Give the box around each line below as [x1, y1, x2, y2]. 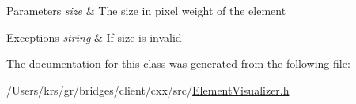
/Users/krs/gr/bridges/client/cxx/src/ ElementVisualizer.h [6, 81, 290, 98]
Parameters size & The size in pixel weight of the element [6, 2, 286, 18]
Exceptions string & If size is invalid [6, 28, 182, 45]
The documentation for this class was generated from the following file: [6, 55, 350, 72]
